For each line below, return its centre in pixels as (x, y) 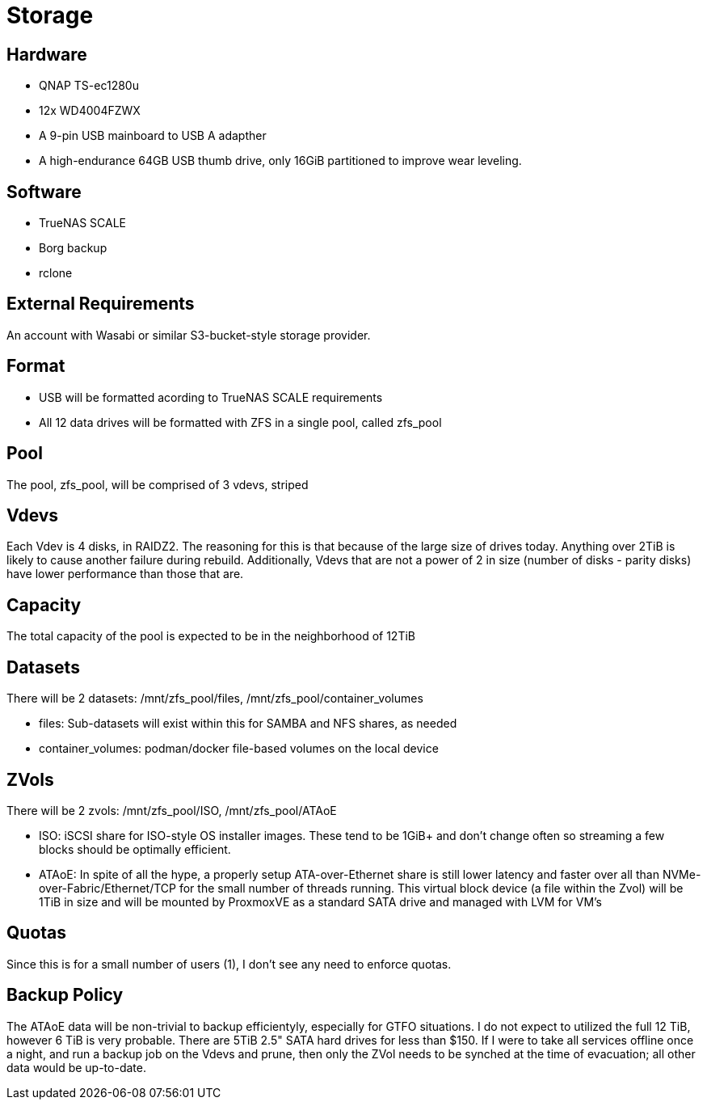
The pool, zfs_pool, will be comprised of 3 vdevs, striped (158, 484)
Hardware (47, 54)
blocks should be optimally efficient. (135, 849)
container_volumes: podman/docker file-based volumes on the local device (239, 749)
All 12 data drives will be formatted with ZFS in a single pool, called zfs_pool (240, 422)
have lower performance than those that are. (125, 574)
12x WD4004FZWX (90, 111)
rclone (56, 273)
